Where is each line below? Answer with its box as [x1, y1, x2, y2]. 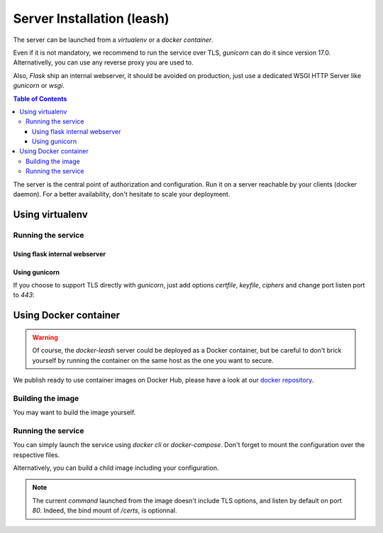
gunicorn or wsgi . [13, 82, 65, 90]
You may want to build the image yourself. [13, 408, 136, 417]
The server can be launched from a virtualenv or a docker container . [13, 35, 214, 44]
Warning [32, 333, 58, 341]
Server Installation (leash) [13, 11, 170, 26]
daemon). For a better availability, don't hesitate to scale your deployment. [13, 190, 231, 199]
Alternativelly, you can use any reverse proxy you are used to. [13, 58, 194, 67]
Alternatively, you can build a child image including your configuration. [13, 463, 219, 472]
